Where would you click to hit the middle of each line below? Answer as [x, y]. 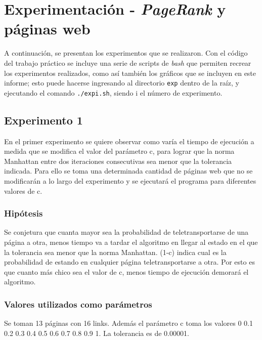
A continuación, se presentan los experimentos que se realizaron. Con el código [126, 53]
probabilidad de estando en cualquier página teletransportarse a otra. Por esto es [129, 262]
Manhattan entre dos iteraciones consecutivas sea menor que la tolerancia [118, 161]
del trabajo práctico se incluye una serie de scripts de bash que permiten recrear [128, 62]
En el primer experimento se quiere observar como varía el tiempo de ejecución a [129, 141]
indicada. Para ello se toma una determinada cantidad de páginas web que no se [128, 171]
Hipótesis [24, 213]
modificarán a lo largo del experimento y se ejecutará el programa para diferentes [130, 180]
